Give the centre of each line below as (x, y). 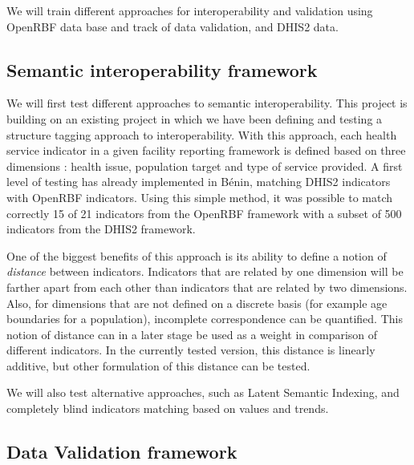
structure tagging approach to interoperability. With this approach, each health (202, 134)
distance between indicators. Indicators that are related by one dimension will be (205, 271)
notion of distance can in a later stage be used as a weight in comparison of (192, 334)
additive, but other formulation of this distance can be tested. (158, 365)
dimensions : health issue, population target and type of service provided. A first (205, 166)
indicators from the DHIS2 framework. (101, 229)
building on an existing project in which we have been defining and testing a (195, 118)
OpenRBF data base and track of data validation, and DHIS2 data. (172, 26)
